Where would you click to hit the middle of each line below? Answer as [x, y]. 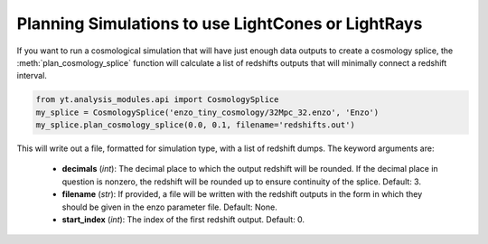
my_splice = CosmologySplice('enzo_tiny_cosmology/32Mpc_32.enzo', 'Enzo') [207, 112]
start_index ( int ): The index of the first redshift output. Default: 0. [183, 220]
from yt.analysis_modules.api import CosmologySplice [157, 100]
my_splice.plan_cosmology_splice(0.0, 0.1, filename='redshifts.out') [196, 125]
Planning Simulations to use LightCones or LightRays [220, 23]
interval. [32, 76]
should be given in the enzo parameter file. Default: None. [169, 207]
